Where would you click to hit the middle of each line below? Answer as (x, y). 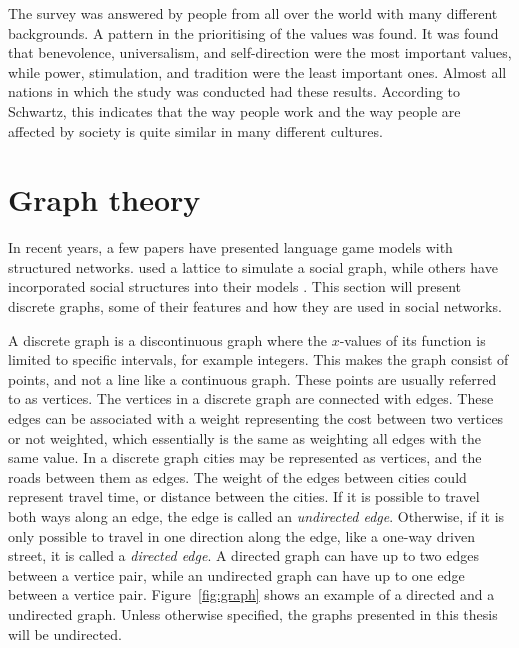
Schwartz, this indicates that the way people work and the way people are (234, 110)
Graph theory (104, 199)
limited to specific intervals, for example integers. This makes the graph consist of (258, 359)
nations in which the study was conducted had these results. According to (234, 91)
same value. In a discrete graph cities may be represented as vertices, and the (245, 457)
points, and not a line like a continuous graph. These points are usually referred (252, 378)
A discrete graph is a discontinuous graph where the (167, 339)
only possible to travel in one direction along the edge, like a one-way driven (241, 535)
